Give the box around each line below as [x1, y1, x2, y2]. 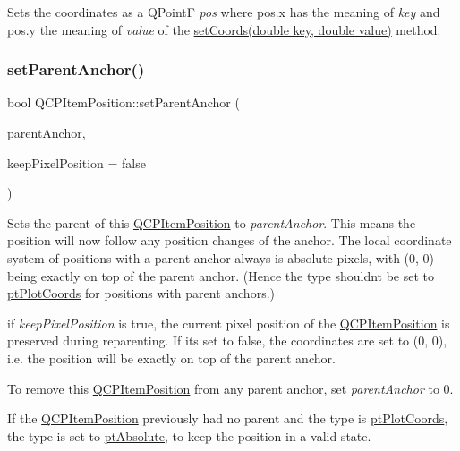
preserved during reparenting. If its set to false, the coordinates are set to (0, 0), [7, 331, 447, 350]
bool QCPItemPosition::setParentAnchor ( [7, 93, 240, 112]
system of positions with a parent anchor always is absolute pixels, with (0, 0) [7, 248, 435, 267]
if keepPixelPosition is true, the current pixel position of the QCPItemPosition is [7, 313, 450, 332]
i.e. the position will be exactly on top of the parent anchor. [7, 348, 336, 367]
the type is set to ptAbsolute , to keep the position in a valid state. [7, 426, 371, 445]
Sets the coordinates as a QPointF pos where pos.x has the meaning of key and [7, 3, 440, 21]
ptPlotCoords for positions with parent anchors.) [7, 284, 275, 302]
